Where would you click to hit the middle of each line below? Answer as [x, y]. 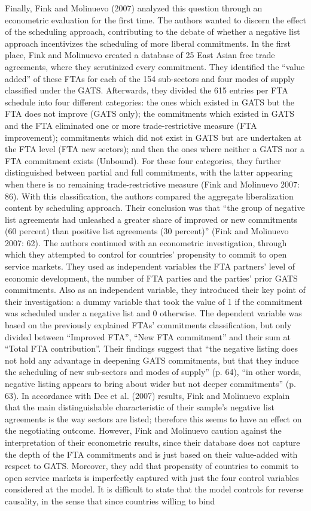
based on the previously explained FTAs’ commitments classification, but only [148, 325]
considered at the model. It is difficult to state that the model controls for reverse [154, 489]
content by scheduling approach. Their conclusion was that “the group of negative [155, 208]
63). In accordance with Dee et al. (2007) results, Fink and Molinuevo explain [147, 395]
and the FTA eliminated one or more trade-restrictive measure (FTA [131, 125]
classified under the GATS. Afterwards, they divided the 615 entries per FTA [147, 90]
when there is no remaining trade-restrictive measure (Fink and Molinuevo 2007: [152, 184]
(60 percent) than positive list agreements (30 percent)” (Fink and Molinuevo [147, 231]
